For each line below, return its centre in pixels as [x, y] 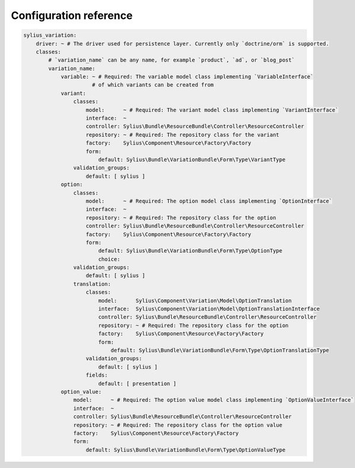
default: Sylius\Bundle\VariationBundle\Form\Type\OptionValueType [186, 450]
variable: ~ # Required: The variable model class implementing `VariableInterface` [187, 77]
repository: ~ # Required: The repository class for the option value [178, 425]
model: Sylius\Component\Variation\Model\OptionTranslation [195, 300]
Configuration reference [72, 15]
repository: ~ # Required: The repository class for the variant [183, 134]
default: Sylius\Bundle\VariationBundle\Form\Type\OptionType [190, 251]
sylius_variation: [50, 35]
